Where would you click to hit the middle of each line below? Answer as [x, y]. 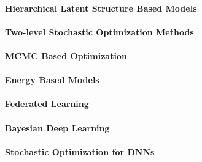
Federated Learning [47, 104]
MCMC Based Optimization [66, 55]
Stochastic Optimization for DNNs [80, 151]
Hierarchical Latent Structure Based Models [101, 8]
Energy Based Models [52, 80]
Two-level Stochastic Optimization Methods [99, 31]
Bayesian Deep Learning [57, 127]
